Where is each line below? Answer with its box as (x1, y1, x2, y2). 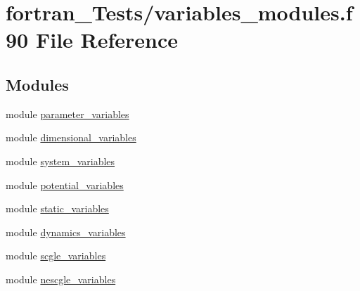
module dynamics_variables (6, 224, 126, 239)
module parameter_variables (6, 106, 129, 121)
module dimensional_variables (6, 130, 136, 145)
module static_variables (6, 201, 109, 216)
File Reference (35, 25, 179, 54)
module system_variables (6, 153, 115, 168)
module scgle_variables (6, 248, 106, 263)
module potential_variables (6, 177, 124, 192)
